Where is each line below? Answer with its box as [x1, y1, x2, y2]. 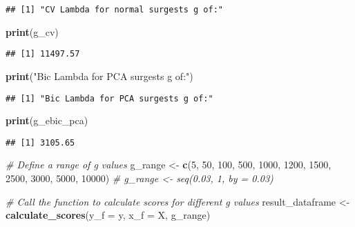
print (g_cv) [6, 24, 59, 39]
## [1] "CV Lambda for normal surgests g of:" [6, 5, 223, 14]
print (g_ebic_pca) [6, 113, 88, 128]
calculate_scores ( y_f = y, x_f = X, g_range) [6, 208, 211, 222]
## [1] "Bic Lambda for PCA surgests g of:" [6, 93, 213, 103]
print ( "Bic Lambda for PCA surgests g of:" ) [6, 68, 193, 83]
